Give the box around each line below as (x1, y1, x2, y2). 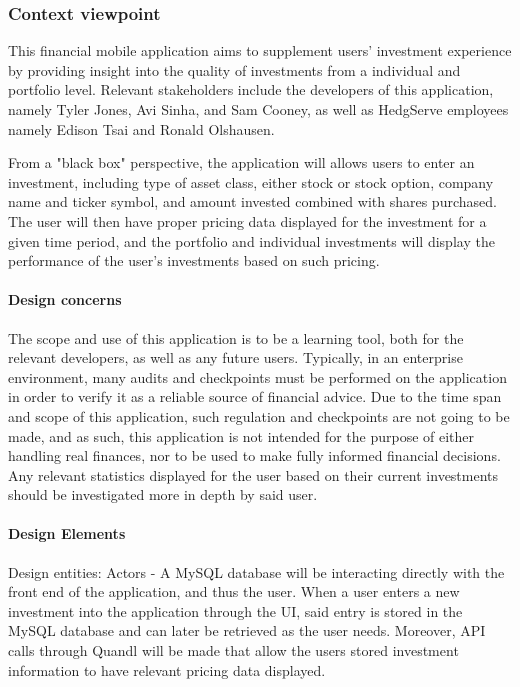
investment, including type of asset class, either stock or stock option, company (8, 171, 494, 192)
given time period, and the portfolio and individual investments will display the (8, 230, 495, 251)
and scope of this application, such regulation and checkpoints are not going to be (8, 405, 510, 426)
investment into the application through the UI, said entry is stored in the (8, 600, 463, 621)
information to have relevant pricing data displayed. (8, 659, 326, 680)
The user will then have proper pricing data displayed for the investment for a (8, 210, 487, 231)
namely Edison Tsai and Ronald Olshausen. (8, 118, 275, 139)
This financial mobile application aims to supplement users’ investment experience (8, 40, 512, 61)
